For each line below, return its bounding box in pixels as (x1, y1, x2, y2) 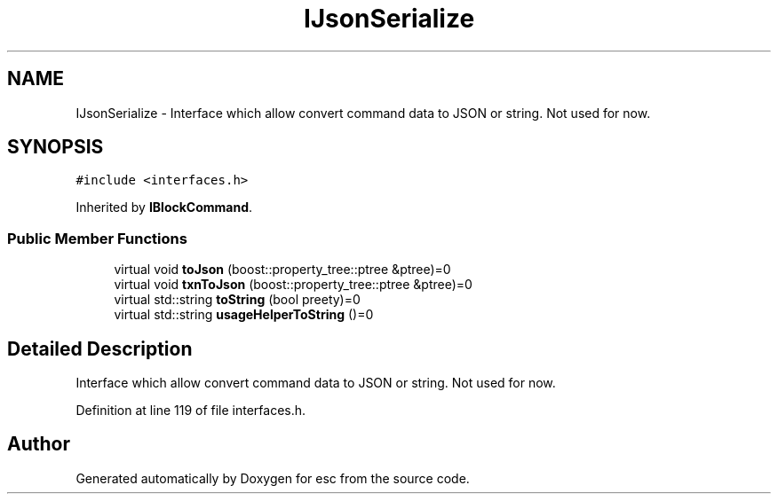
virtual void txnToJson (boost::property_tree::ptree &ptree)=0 (114, 277, 472, 293)
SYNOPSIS (7, 136, 104, 159)
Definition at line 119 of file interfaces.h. (75, 403, 306, 419)
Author (7, 433, 70, 456)
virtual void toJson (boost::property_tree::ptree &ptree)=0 (114, 262, 451, 278)
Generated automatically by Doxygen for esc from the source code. (75, 470, 470, 486)
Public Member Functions (7, 229, 187, 247)
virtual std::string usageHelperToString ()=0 (114, 307, 374, 323)
